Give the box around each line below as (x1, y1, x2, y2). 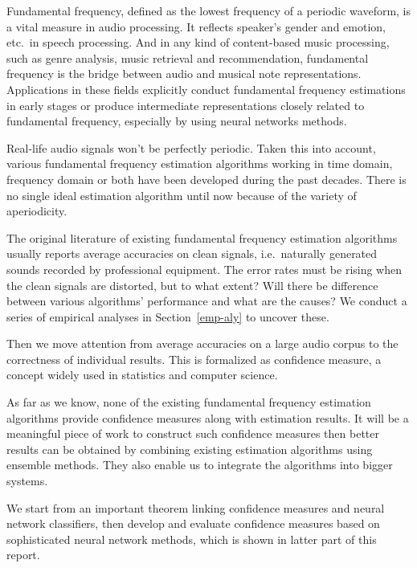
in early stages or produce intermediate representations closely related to (6, 96, 365, 113)
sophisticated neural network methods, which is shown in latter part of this (6, 530, 377, 547)
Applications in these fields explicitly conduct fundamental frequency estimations (6, 80, 406, 97)
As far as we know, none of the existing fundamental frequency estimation (6, 394, 371, 411)
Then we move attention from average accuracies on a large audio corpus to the (6, 335, 399, 352)
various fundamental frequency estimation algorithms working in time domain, (6, 155, 393, 172)
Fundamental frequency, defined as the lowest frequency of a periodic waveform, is (6, 2, 411, 18)
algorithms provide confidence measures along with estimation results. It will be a (6, 409, 409, 426)
